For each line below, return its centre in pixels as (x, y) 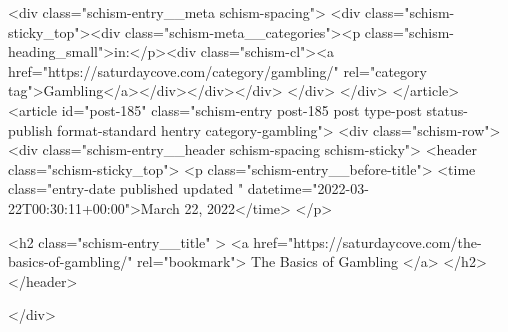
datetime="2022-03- (308, 188)
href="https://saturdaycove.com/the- (367, 241)
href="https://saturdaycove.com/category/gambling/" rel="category (217, 70)
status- (447, 109)
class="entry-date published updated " (126, 188)
